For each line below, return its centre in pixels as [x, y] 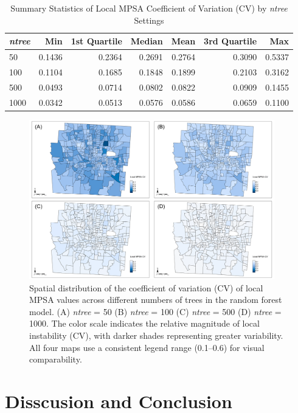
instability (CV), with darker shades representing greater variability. [156, 335]
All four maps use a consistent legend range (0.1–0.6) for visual [147, 347]
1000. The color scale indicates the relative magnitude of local [144, 323]
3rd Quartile [230, 41]
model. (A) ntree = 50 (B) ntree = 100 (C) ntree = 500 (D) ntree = [155, 311]
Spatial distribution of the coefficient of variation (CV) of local [146, 287]
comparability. [56, 359]
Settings [149, 20]
